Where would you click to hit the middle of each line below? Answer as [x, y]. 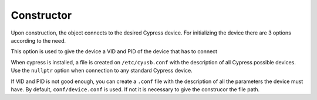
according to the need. [38, 40]
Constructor [41, 15]
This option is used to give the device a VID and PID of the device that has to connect [114, 51]
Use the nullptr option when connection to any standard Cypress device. [102, 71]
